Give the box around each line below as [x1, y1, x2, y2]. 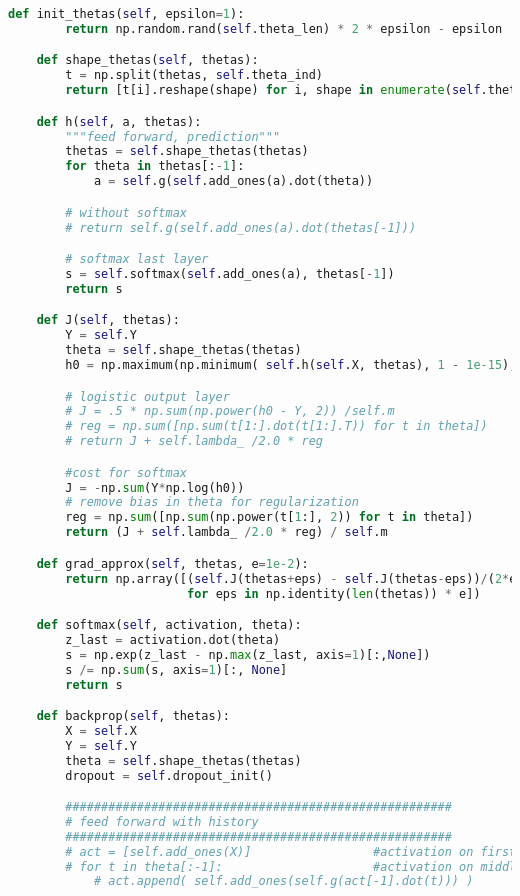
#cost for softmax [65, 465, 187, 480]
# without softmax [65, 205, 187, 220]
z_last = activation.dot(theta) [65, 632, 281, 647]
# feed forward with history [65, 814, 259, 829]
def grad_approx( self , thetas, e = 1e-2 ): [36, 556, 309, 571]
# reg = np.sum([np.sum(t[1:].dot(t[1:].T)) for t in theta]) [65, 419, 488, 434]
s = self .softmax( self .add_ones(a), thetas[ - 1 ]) [65, 267, 395, 281]
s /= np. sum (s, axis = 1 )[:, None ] [65, 662, 288, 677]
